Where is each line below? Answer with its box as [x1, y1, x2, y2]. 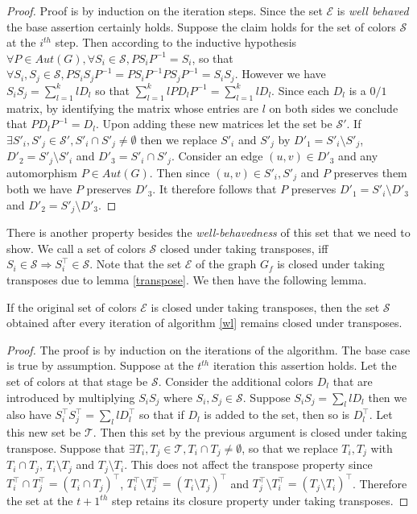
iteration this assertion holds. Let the [213, 357, 397, 374]
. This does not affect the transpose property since [124, 456, 373, 473]
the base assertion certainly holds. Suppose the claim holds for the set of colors [6, 18, 396, 35]
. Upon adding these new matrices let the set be [95, 115, 332, 132]
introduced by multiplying [6, 388, 135, 405]
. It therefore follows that [152, 180, 277, 197]
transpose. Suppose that [6, 439, 126, 456]
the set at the [6, 492, 73, 509]
